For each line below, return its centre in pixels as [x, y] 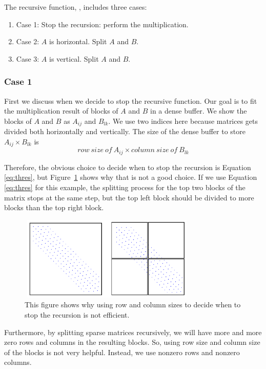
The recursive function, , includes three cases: [76, 7]
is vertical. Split [74, 58]
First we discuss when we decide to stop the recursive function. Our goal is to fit [131, 100]
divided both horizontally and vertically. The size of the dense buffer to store [125, 131]
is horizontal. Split [78, 41]
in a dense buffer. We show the [199, 111]
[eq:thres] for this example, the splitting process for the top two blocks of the [125, 187]
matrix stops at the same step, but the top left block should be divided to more [129, 197]
